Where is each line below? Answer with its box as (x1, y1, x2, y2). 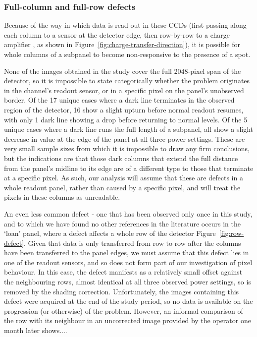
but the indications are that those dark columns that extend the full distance (4, 153, 238, 163)
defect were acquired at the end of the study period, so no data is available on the (4, 296, 253, 306)
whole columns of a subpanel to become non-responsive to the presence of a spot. (4, 49, 251, 59)
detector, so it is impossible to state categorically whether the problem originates (4, 75, 250, 86)
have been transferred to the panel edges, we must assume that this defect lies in (4, 247, 249, 258)
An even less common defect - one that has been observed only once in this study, (4, 208, 253, 219)
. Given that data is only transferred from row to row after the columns (24, 237, 241, 248)
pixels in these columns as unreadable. (4, 192, 120, 202)
